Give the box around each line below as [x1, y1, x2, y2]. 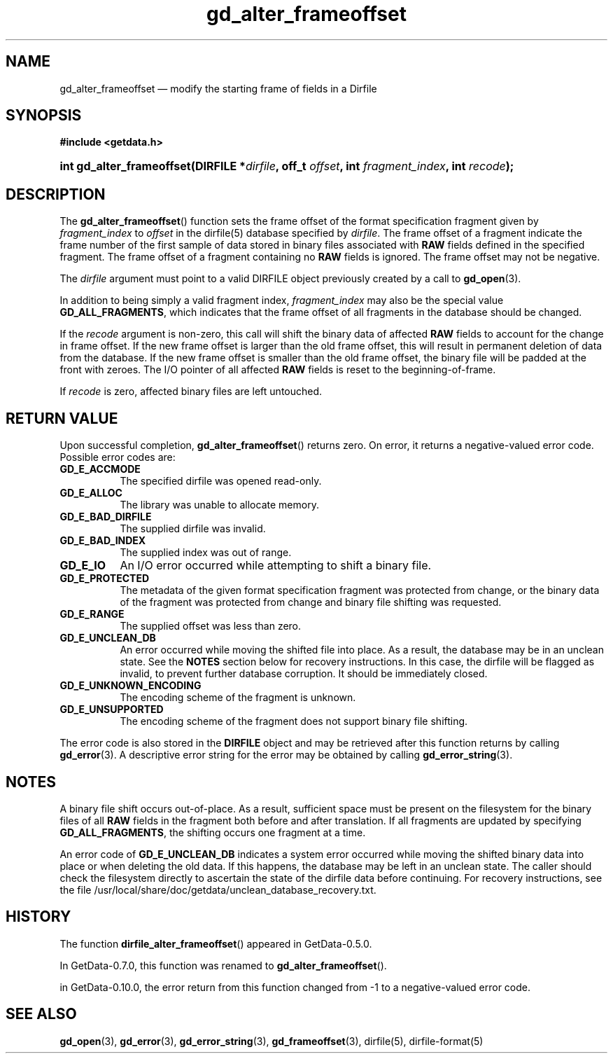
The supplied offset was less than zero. [120, 620, 302, 632]
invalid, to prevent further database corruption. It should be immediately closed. [120, 667, 488, 680]
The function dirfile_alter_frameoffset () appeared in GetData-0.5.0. [59, 937, 372, 950]
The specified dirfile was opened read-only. [120, 475, 322, 487]
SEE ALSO [6, 1005, 77, 1023]
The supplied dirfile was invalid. [120, 522, 266, 535]
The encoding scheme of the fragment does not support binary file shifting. [120, 715, 468, 728]
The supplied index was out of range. [120, 546, 292, 559]
